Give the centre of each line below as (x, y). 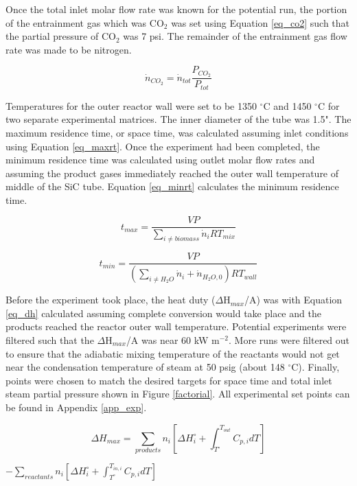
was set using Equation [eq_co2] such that (261, 22)
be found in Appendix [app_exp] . (76, 407)
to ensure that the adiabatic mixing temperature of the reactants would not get (173, 353)
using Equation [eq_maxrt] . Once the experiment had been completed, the (163, 146)
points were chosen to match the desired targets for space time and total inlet (169, 380)
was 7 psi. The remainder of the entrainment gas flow (235, 36)
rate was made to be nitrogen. (69, 49)
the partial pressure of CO (61, 36)
